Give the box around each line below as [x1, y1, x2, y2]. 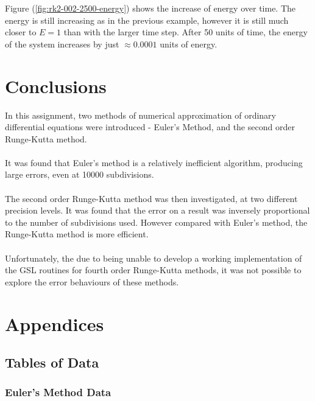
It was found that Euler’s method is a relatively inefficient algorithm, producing [5, 156, 303, 169]
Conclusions [5, 73, 107, 98]
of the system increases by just [5, 37, 119, 50]
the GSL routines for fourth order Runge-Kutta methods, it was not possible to [5, 263, 302, 276]
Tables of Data [5, 353, 99, 372]
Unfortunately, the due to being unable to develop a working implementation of [5, 251, 302, 264]
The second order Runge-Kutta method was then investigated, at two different [5, 192, 298, 204]
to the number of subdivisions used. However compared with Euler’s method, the [5, 215, 308, 228]
